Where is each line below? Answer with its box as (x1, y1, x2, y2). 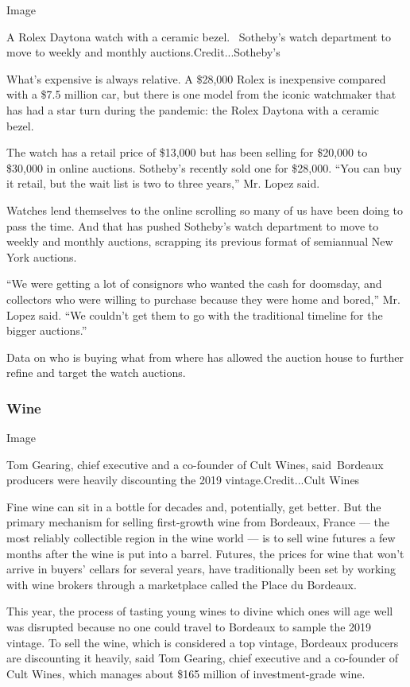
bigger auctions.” (6, 322, 87, 339)
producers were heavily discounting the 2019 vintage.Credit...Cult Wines (6, 472, 360, 488)
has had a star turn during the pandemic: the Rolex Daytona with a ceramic (6, 101, 379, 118)
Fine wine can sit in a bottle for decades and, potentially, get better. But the (6, 498, 381, 514)
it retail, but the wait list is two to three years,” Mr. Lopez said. (6, 175, 320, 192)
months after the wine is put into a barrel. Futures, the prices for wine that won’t (6, 545, 404, 561)
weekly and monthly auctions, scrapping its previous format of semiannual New (6, 233, 393, 250)
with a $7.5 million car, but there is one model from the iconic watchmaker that (6, 86, 396, 103)
